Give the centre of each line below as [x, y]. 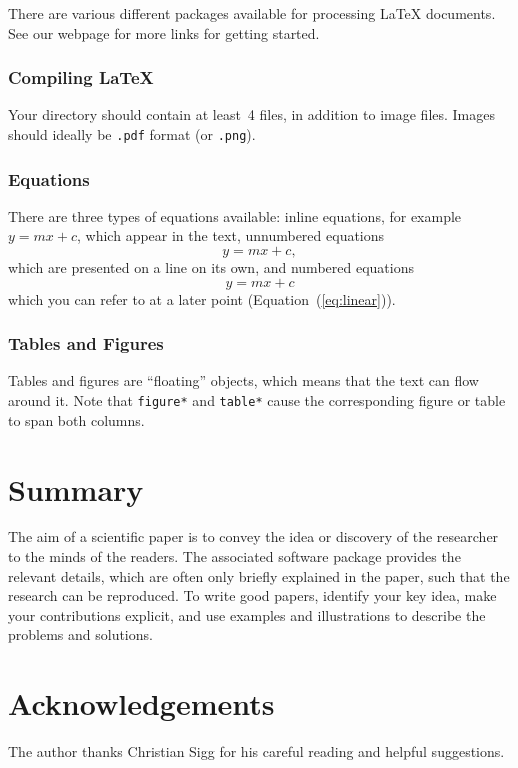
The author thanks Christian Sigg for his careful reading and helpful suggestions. [256, 751]
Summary [76, 488]
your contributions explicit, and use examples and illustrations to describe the [247, 614]
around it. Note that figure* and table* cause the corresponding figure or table [257, 400]
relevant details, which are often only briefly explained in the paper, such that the [259, 575]
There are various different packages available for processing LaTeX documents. [252, 13]
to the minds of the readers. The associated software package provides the [234, 556]
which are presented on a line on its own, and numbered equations [211, 267]
